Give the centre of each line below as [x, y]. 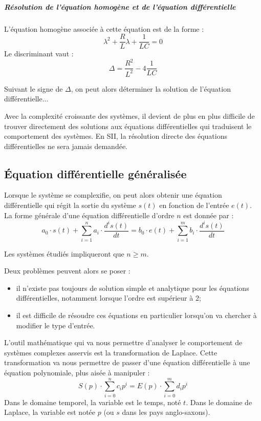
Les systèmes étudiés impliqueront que [64, 253]
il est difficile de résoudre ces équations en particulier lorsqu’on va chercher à [136, 315]
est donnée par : [209, 215]
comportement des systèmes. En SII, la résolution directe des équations [116, 136]
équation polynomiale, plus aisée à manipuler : [77, 372]
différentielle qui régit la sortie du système [70, 205]
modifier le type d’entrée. [56, 325]
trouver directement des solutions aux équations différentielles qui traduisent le [128, 126]
